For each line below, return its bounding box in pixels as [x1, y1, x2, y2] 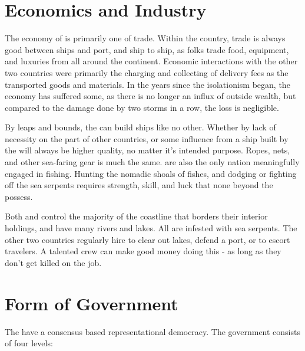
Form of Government [5, 291, 178, 315]
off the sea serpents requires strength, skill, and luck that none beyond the [5, 179, 273, 191]
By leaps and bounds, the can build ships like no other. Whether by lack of [5, 121, 276, 133]
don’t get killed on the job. [5, 256, 102, 268]
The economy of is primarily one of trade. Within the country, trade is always [5, 32, 286, 44]
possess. [5, 190, 33, 202]
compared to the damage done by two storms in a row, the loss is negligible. [5, 101, 279, 113]
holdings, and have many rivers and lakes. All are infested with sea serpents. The [5, 222, 297, 234]
